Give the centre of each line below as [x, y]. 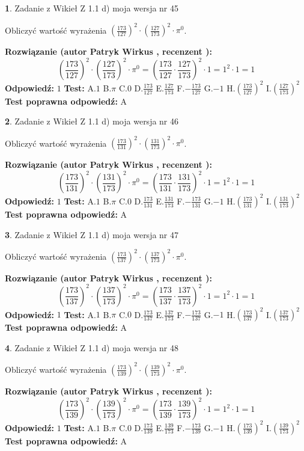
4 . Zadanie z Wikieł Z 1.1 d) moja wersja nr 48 [92, 347]
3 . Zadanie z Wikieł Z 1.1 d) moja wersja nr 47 [92, 234]
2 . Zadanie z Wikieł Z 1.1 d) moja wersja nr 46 [92, 121]
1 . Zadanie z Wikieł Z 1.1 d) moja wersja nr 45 [92, 8]
